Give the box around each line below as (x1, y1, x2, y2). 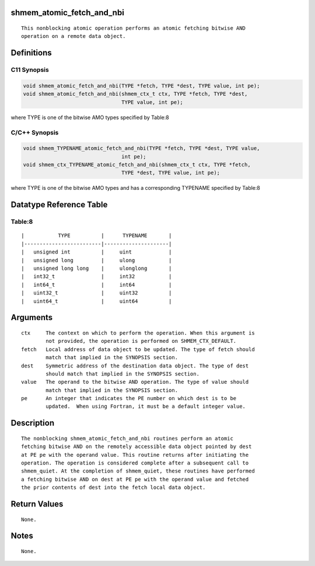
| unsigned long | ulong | (21, 257, 172, 263)
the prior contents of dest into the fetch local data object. (21, 484, 206, 491)
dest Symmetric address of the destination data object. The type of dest (21, 362, 249, 369)
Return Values (10, 499, 64, 509)
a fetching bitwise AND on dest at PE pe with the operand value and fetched (21, 476, 249, 482)
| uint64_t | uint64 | (21, 298, 172, 304)
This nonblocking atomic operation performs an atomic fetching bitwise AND (21, 25, 246, 32)
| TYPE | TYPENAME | (21, 232, 172, 239)
